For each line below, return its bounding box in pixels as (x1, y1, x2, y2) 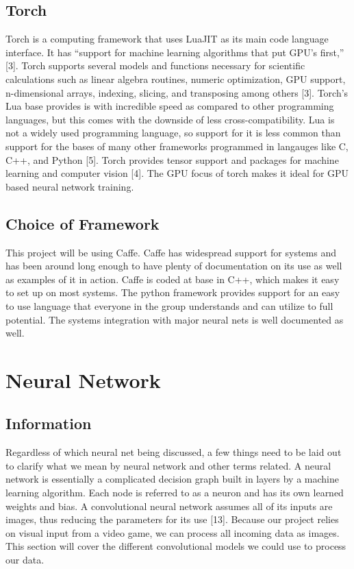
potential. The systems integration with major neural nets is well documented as (5, 312, 344, 326)
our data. (5, 553, 45, 567)
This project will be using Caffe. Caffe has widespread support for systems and (5, 245, 336, 259)
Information (5, 413, 92, 434)
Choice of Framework (5, 213, 160, 234)
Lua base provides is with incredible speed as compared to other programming (5, 99, 334, 113)
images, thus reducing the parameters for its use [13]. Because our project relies (5, 512, 339, 526)
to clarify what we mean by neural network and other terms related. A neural (5, 458, 331, 472)
